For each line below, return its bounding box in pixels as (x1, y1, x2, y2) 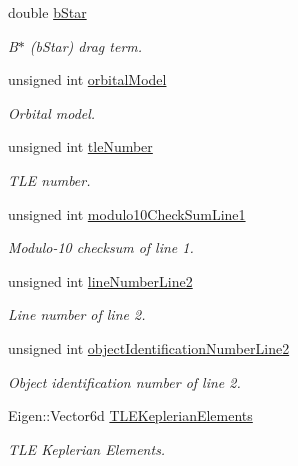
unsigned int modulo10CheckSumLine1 (8, 203, 246, 224)
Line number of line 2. (8, 304, 146, 325)
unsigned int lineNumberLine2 (8, 270, 193, 291)
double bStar (8, 2, 87, 22)
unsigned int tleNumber (8, 136, 153, 157)
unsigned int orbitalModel (8, 69, 167, 90)
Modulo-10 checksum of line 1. (8, 237, 194, 258)
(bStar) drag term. (29, 35, 143, 56)
